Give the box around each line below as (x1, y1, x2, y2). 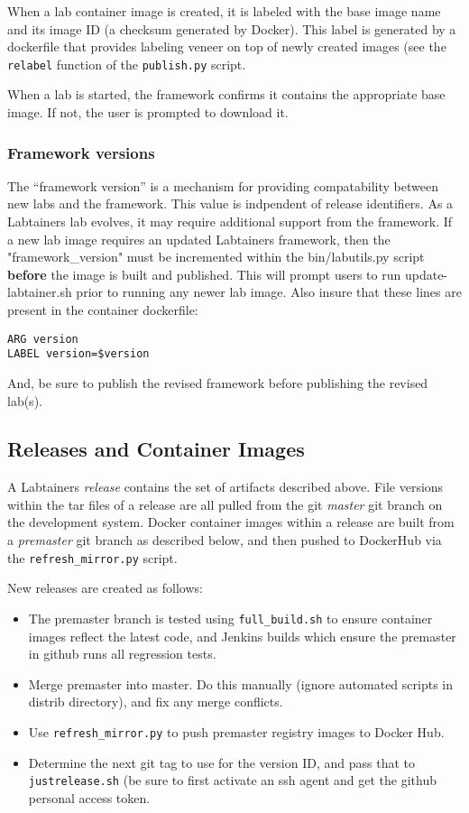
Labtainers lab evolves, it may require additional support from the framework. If (7, 212, 453, 231)
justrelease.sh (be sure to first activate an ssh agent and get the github (28, 771, 437, 790)
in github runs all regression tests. (28, 644, 216, 663)
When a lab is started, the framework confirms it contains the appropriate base (7, 85, 446, 104)
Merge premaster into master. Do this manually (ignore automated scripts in (28, 674, 453, 693)
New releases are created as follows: (7, 578, 203, 597)
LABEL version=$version (7, 347, 150, 361)
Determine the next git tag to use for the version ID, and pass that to (28, 753, 415, 771)
